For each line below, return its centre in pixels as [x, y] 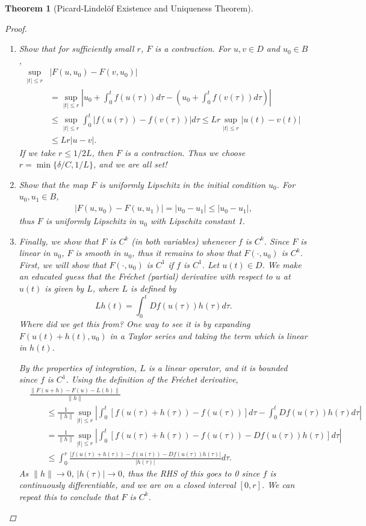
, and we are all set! [130, 164]
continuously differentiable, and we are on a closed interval [127, 485]
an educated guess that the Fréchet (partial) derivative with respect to [146, 276]
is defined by [154, 288]
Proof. [16, 28]
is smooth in [98, 253]
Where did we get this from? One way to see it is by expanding [135, 323]
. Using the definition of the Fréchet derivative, [152, 379]
